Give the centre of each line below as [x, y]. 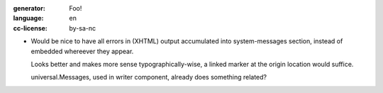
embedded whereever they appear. [82, 51]
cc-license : [30, 28]
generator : [29, 8]
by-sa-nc [83, 28]
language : [28, 18]
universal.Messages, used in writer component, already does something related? [149, 77]
